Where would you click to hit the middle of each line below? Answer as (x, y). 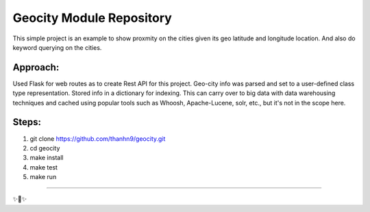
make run (43, 177)
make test (44, 167)
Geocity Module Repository (92, 18)
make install (47, 158)
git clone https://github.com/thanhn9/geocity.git (98, 138)
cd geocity (45, 148)
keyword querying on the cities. (57, 47)
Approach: (36, 67)
